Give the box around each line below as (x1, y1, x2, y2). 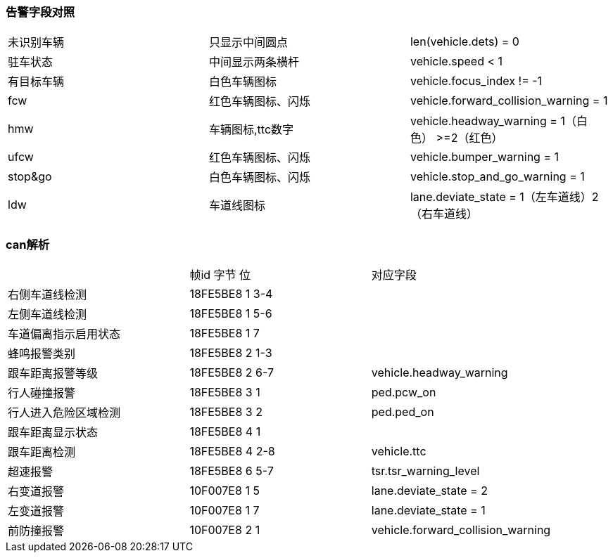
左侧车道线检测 (8, 307, 87, 322)
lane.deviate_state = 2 (371, 484, 488, 498)
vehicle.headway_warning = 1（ (410, 114, 576, 129)
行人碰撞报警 (8, 386, 76, 401)
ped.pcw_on (371, 385, 436, 400)
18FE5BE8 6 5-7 (189, 464, 274, 479)
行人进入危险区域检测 (8, 405, 121, 420)
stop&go (8, 169, 52, 184)
